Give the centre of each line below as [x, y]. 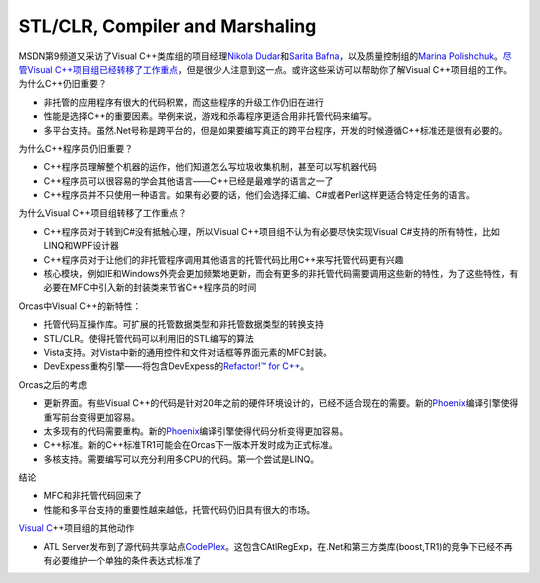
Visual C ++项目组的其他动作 [76, 528]
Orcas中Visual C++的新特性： [80, 306]
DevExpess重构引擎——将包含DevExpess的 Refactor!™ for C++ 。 [176, 366]
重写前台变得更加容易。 [91, 417]
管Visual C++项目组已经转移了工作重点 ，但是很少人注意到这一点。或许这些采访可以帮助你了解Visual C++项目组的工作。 [265, 69]
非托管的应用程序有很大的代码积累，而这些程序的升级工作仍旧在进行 [183, 102]
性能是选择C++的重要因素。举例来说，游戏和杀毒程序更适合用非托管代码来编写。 [210, 116]
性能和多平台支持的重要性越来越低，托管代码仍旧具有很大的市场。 [179, 509]
